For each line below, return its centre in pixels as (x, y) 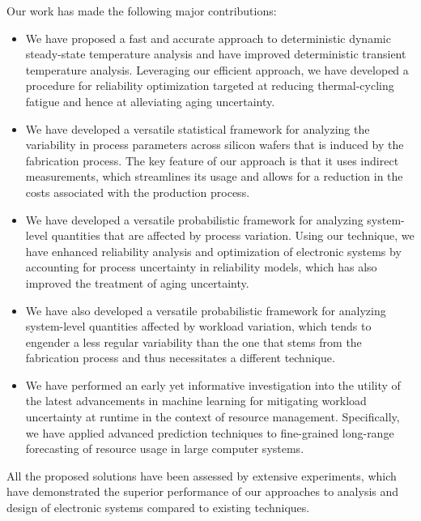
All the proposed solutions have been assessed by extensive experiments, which (202, 475)
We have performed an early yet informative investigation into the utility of (213, 384)
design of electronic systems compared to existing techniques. (158, 508)
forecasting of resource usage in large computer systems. (165, 448)
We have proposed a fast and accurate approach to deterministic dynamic (208, 38)
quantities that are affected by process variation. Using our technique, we (233, 235)
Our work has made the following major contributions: (142, 11)
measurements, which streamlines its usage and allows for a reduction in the (214, 176)
